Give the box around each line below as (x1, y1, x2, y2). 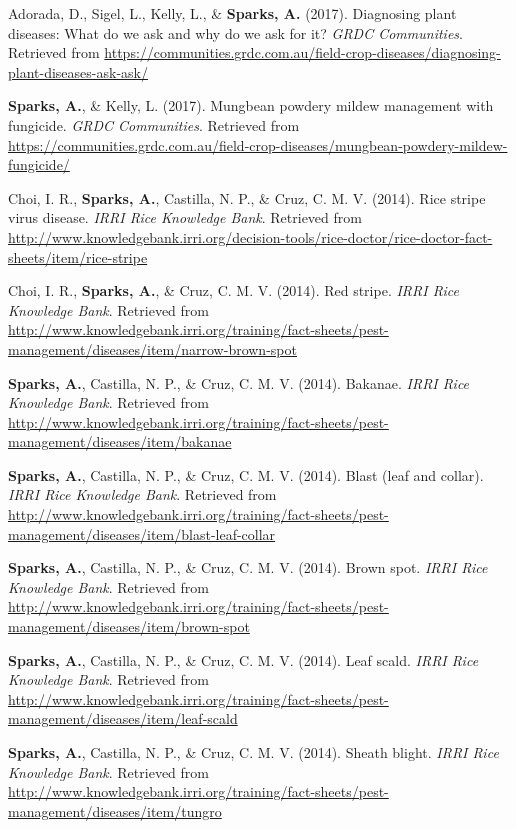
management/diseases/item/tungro (8, 800, 222, 821)
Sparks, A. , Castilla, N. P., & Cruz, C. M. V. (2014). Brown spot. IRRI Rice (8, 557, 488, 578)
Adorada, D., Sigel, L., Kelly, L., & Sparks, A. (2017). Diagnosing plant (8, 3, 457, 23)
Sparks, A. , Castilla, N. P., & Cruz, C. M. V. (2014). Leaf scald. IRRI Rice (8, 649, 479, 670)
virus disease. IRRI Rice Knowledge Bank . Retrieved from (8, 207, 362, 228)
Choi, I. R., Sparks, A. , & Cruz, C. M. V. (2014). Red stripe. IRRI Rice (8, 280, 459, 301)
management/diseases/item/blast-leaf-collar (8, 523, 276, 544)
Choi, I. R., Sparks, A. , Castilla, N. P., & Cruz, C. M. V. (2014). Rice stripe (8, 187, 486, 208)
